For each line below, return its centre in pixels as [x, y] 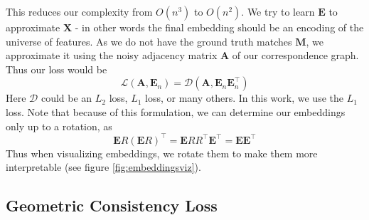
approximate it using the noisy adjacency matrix [112, 55]
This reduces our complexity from [79, 11]
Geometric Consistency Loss [112, 205]
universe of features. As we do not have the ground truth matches [149, 41]
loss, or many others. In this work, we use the [244, 98]
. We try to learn [278, 11]
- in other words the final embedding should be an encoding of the [219, 27]
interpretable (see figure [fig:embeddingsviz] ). [103, 167]
